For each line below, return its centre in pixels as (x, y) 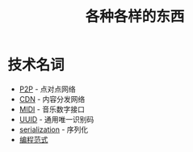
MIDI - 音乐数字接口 (52, 109)
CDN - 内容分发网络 (52, 99)
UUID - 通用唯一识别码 (57, 119)
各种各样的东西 (135, 17)
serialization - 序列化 (54, 129)
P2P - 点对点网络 (47, 89)
